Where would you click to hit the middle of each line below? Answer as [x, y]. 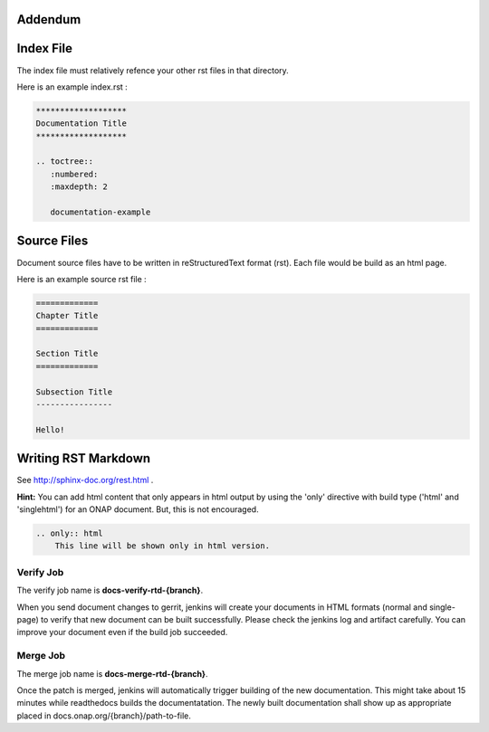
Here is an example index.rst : [72, 87]
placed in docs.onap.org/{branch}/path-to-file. [104, 716]
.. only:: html [69, 533]
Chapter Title [67, 316]
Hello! [50, 429]
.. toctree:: [65, 162]
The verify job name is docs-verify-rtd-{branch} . [110, 590]
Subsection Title [74, 392]
